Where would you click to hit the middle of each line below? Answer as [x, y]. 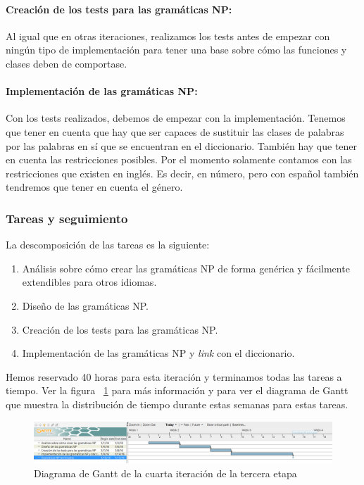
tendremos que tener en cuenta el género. [94, 187]
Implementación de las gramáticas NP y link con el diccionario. [158, 353]
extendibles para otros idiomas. [89, 282]
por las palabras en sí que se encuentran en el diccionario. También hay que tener [182, 145]
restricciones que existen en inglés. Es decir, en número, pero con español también [182, 173]
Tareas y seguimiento [67, 218]
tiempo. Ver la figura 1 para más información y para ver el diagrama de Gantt [177, 390]
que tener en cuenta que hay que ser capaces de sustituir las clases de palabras [175, 131]
